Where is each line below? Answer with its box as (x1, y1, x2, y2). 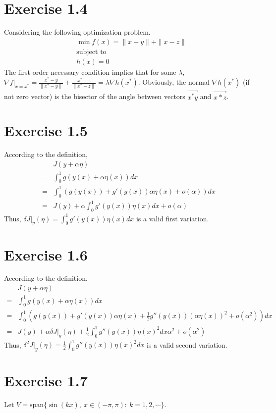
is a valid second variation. (146, 339, 227, 350)
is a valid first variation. (136, 213, 209, 223)
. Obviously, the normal (138, 77, 210, 87)
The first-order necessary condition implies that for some (4, 66, 176, 77)
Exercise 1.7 (4, 370, 88, 391)
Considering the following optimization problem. (4, 27, 151, 37)
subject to (76, 48, 107, 55)
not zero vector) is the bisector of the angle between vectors (4, 91, 185, 102)
